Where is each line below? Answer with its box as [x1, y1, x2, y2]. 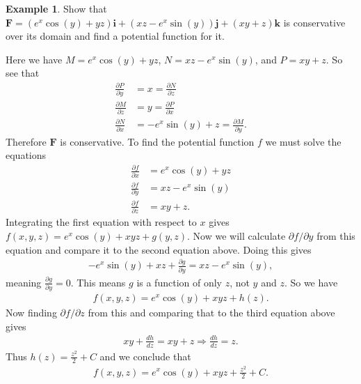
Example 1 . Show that [6, 1, 107, 15]
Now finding [6, 305, 57, 320]
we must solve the [265, 134, 342, 148]
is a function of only [136, 275, 222, 289]
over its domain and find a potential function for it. [6, 29, 225, 43]
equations [6, 148, 47, 162]
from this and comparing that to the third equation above [88, 305, 335, 320]
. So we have [284, 275, 338, 289]
